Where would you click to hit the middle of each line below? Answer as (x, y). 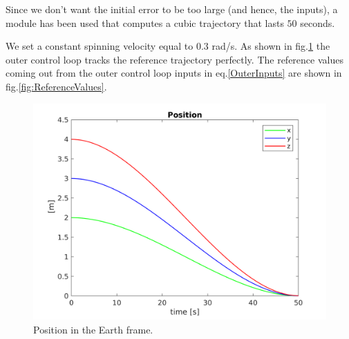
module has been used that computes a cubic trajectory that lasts (145, 22)
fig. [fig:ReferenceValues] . (56, 86)
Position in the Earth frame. (93, 330)
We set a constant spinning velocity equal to (100, 46)
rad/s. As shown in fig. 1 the (271, 46)
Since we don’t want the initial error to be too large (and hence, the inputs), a (172, 9)
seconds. (318, 22)
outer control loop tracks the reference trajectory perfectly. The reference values (174, 59)
